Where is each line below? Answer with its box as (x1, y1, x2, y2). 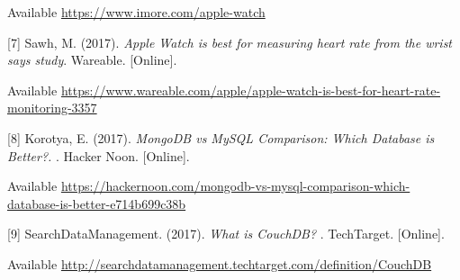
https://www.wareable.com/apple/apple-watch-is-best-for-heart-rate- (60, 80, 441, 99)
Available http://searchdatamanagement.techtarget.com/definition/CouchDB (7, 254, 432, 273)
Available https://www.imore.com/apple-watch (7, 3, 266, 21)
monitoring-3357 (7, 98, 97, 117)
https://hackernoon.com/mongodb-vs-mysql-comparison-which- (60, 176, 410, 195)
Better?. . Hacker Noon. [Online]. (7, 146, 190, 165)
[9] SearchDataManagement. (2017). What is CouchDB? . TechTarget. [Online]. (7, 224, 445, 243)
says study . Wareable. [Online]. (7, 50, 177, 69)
